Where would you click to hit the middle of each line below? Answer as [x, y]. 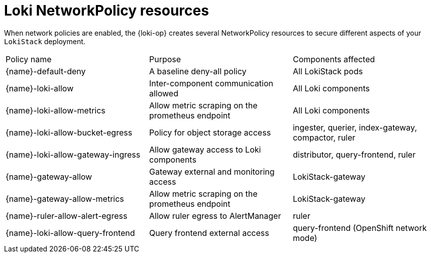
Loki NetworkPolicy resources [106, 11]
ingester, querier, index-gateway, [355, 127]
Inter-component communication [211, 83]
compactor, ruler [324, 137]
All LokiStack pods [328, 71]
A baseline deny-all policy [198, 71]
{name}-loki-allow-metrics [56, 110]
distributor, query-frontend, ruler [354, 154]
